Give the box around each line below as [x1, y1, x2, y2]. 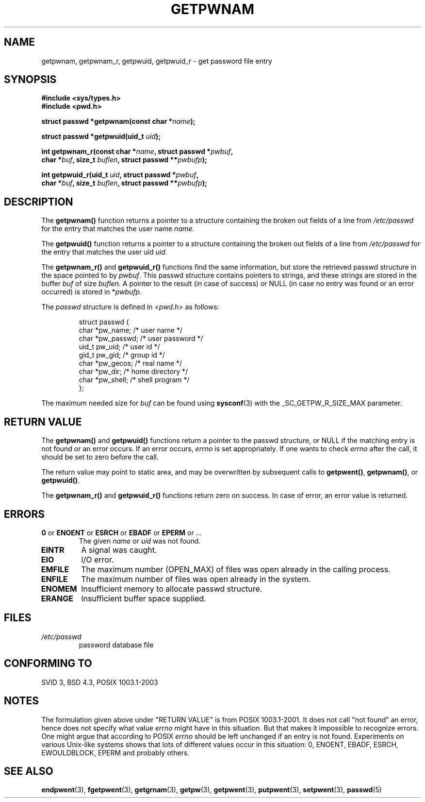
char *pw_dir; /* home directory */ [79, 367, 188, 376]
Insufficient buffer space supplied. [81, 593, 206, 603]
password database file [79, 640, 154, 649]
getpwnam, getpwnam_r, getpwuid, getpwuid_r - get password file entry [41, 56, 272, 65]
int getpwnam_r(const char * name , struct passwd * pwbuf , [41, 147, 233, 156]
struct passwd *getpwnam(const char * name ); [41, 117, 196, 126]
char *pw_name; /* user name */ [79, 326, 183, 335]
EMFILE [41, 564, 69, 574]
